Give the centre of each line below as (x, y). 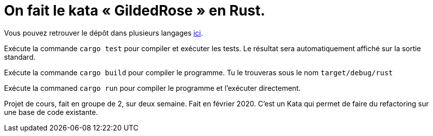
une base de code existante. (51, 112)
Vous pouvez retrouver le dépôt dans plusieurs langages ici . (104, 33)
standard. (20, 57)
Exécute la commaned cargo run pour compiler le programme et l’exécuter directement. (152, 88)
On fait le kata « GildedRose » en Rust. (135, 11)
